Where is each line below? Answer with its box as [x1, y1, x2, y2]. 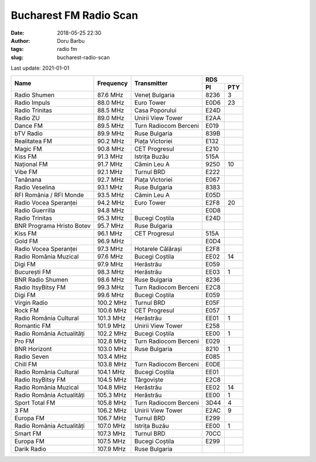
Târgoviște [134, 375, 164, 383]
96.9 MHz [97, 237, 125, 245]
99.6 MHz [97, 291, 125, 299]
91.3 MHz [97, 152, 123, 161]
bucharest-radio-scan [57, 53, 110, 61]
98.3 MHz [97, 267, 125, 276]
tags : [11, 46, 24, 53]
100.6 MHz [97, 306, 127, 314]
